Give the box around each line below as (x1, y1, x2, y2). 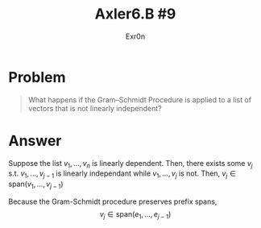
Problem (8, 68, 66, 86)
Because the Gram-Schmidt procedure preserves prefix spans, (8, 197, 217, 206)
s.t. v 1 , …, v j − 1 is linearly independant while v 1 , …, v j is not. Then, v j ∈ (8, 168, 236, 180)
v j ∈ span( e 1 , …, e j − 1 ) (99, 209, 172, 221)
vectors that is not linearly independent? (27, 103, 163, 113)
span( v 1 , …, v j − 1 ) (8, 179, 64, 191)
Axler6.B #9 (94, 5, 176, 23)
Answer (8, 131, 62, 150)
